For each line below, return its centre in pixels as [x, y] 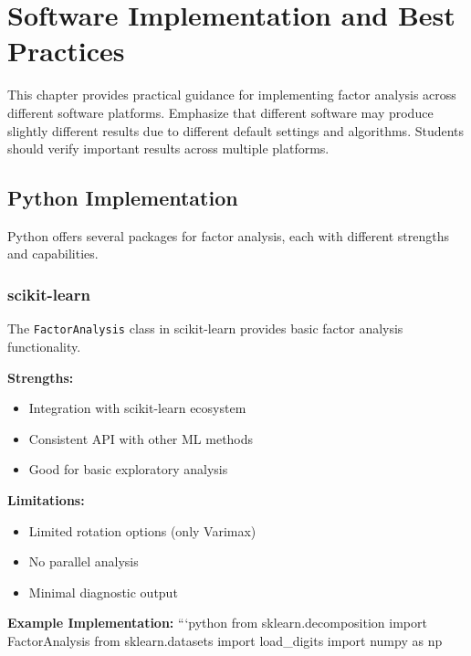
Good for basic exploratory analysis [128, 469]
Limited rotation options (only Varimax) [142, 530]
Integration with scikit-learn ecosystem [137, 408]
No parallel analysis [84, 561]
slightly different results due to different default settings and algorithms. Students [236, 130]
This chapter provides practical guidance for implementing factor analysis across [232, 95]
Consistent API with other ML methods [141, 438]
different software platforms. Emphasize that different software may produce [220, 112]
